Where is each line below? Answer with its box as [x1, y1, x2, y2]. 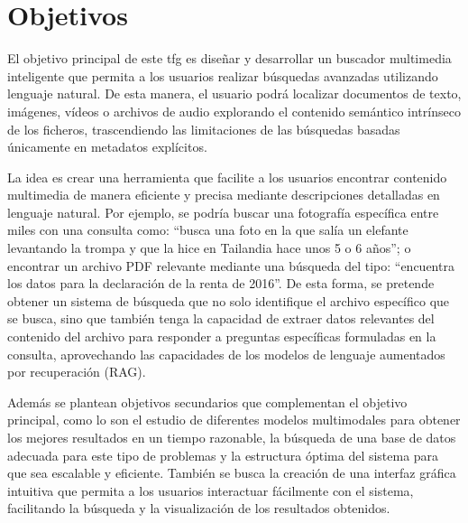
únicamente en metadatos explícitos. [7, 137, 207, 156]
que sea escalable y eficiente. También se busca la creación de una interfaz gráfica [7, 463, 456, 482]
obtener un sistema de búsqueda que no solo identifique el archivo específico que [7, 291, 450, 310]
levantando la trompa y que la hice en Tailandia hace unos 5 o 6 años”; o [7, 238, 411, 257]
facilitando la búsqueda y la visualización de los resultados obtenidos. [7, 499, 390, 518]
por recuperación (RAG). [7, 362, 146, 381]
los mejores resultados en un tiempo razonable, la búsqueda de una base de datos [7, 428, 456, 446]
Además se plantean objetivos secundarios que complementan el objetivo [7, 392, 408, 411]
